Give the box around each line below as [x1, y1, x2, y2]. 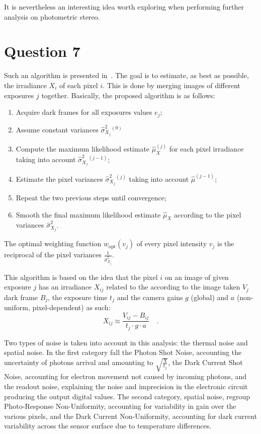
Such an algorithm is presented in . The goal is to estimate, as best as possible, [4, 70, 249, 81]
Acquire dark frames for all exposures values [16, 107, 152, 117]
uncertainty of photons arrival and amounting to [4, 357, 153, 368]
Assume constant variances [16, 124, 99, 134]
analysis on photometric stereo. [4, 11, 100, 22]
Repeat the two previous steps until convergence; [16, 192, 166, 202]
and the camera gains [117, 292, 183, 302]
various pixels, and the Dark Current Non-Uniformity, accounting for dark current [4, 410, 257, 421]
